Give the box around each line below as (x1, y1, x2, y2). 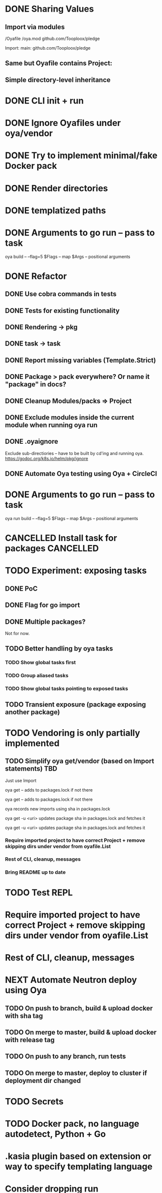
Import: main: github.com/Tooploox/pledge (5, 45, 91, 51)
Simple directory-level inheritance (5, 75, 111, 84)
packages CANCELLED (5, 543, 99, 554)
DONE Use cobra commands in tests (5, 290, 117, 298)
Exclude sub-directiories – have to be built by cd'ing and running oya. (5, 450, 144, 456)
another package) (5, 708, 60, 716)
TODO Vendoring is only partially (5, 727, 141, 738)
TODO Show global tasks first (5, 659, 76, 666)
